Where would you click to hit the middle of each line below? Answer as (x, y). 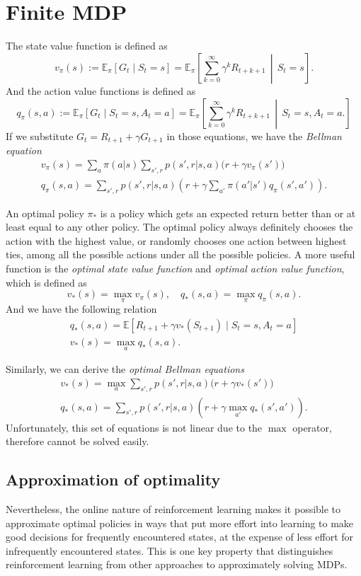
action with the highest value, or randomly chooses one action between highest (176, 240)
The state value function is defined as (87, 46)
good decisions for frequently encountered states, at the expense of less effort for (180, 537)
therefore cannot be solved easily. (78, 441)
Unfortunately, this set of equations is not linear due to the (134, 427)
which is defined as (46, 282)
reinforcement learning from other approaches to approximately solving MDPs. (177, 564)
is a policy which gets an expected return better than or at (228, 213)
